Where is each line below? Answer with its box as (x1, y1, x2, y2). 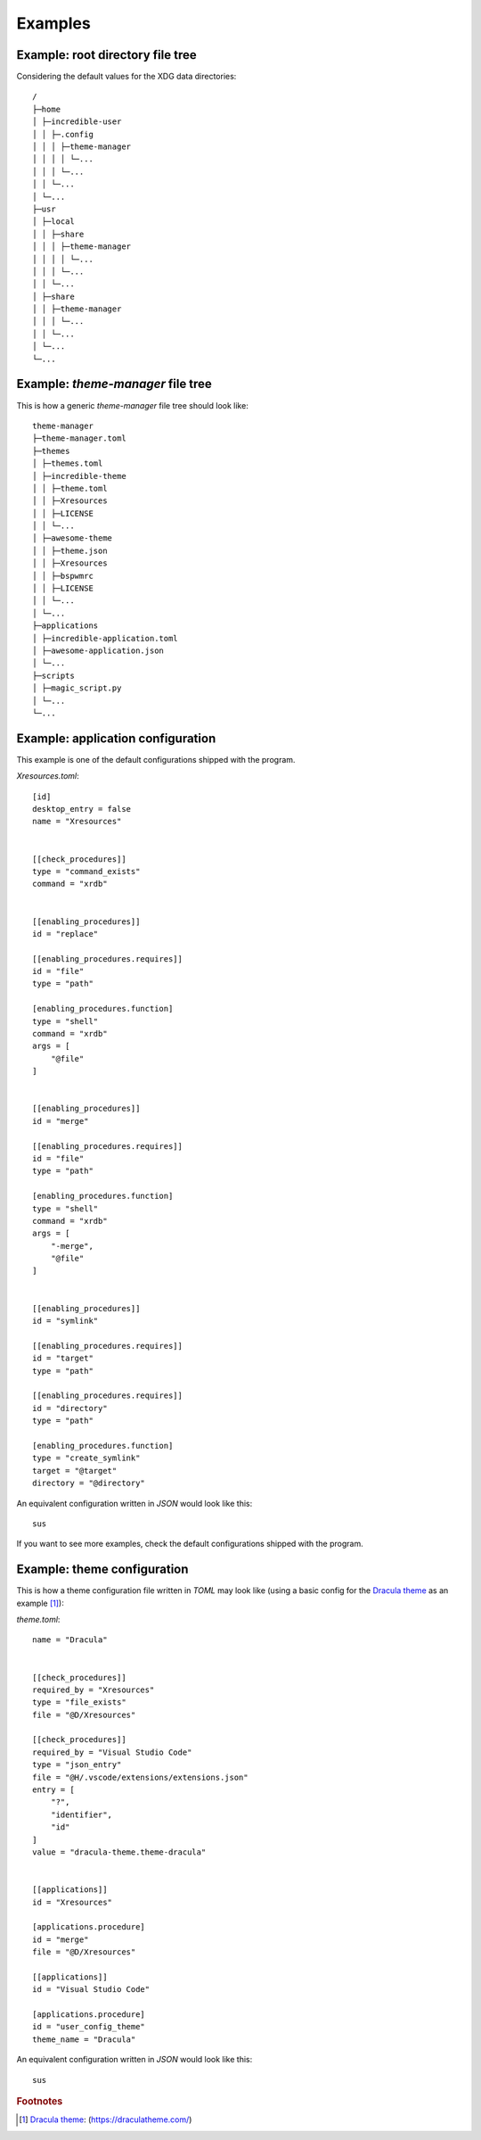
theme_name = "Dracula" (32, 2034, 136, 2045)
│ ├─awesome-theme (32, 533, 113, 543)
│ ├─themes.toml (32, 459, 103, 468)
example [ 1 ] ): (16, 1598, 64, 1608)
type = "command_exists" (32, 866, 141, 876)
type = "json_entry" (32, 1760, 122, 1770)
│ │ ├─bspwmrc (32, 571, 94, 581)
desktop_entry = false (32, 804, 132, 814)
